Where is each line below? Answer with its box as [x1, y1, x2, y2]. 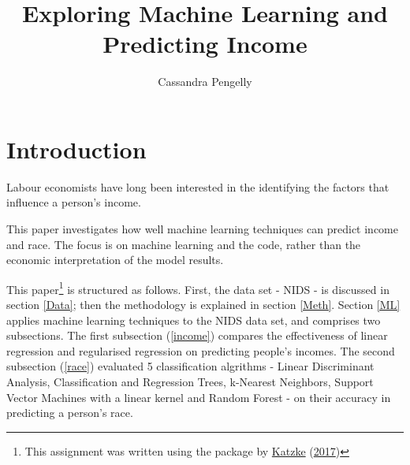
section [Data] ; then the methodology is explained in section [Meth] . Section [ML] [6, 296, 401, 313]
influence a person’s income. [6, 194, 141, 210]
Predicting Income [102, 28, 307, 60]
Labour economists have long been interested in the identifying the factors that [6, 178, 389, 195]
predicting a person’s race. [6, 404, 133, 421]
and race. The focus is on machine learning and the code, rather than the [6, 236, 361, 252]
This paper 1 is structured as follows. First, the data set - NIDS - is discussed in [6, 278, 389, 297]
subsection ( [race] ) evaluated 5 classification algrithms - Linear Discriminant [6, 358, 375, 374]
